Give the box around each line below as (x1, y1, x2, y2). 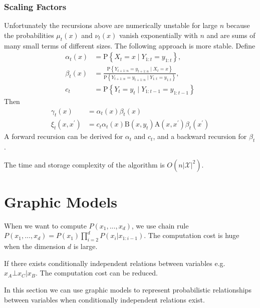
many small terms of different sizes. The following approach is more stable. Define (4, 40, 255, 50)
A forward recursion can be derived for (4, 131, 123, 141)
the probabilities (4, 29, 54, 40)
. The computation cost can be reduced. (36, 267, 158, 278)
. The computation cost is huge (144, 230, 239, 240)
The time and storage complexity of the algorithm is (4, 159, 165, 169)
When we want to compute (4, 220, 87, 230)
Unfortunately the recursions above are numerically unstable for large (4, 20, 217, 30)
